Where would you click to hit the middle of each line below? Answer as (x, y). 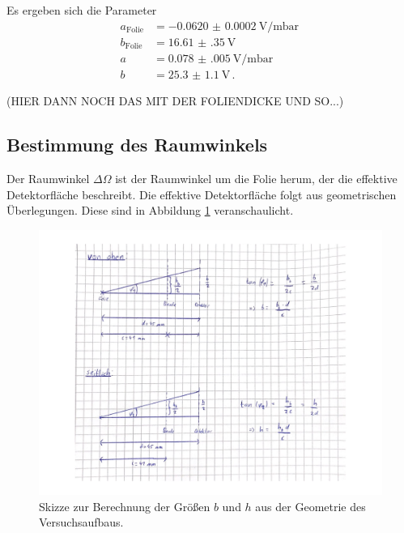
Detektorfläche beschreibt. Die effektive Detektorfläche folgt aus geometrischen (202, 194)
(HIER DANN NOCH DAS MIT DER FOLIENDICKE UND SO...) (175, 101)
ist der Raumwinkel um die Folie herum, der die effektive (256, 178)
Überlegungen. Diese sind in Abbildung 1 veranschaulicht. (150, 210)
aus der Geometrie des (310, 506)
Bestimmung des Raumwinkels (137, 145)
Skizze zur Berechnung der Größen (125, 506)
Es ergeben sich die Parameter (82, 10)
